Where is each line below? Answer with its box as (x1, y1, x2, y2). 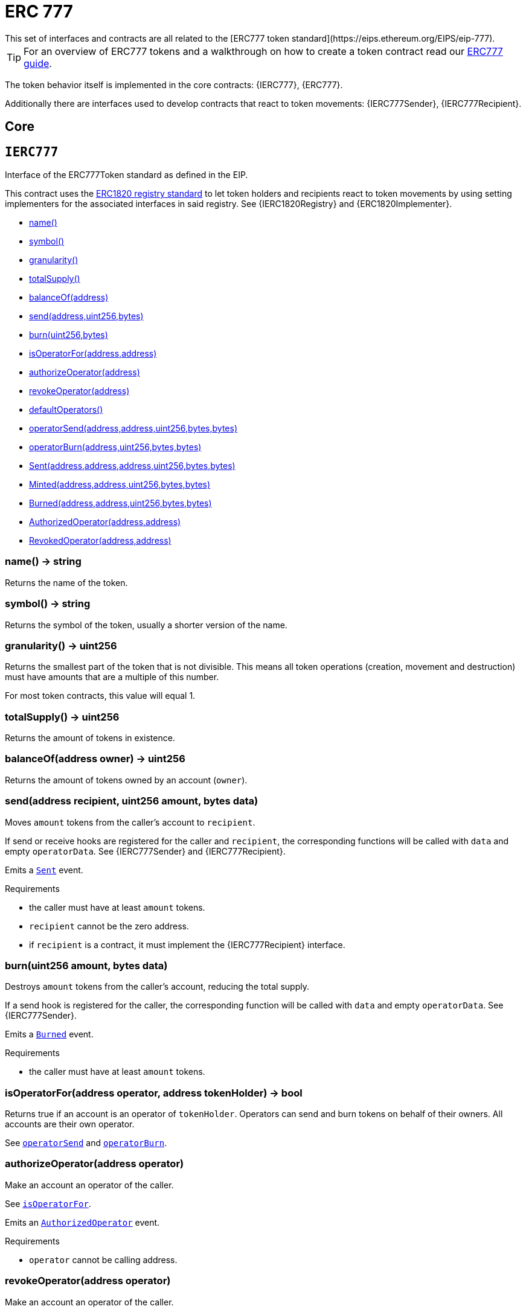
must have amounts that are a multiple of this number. (5, 672, 219, 683)
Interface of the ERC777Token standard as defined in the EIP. (5, 170, 248, 180)
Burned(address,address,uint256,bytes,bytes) (29, 498, 212, 509)
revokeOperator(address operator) (5, 1275, 171, 1287)
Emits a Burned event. (5, 1029, 94, 1040)
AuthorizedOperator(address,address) (29, 517, 181, 527)
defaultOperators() (29, 404, 103, 415)
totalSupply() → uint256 (5, 710, 120, 723)
